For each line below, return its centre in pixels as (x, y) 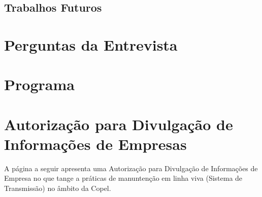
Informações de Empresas (95, 144)
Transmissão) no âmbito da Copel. (58, 188)
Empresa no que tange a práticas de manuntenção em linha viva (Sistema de (123, 178)
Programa (39, 84)
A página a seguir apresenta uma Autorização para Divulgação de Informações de (131, 168)
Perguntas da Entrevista (91, 44)
